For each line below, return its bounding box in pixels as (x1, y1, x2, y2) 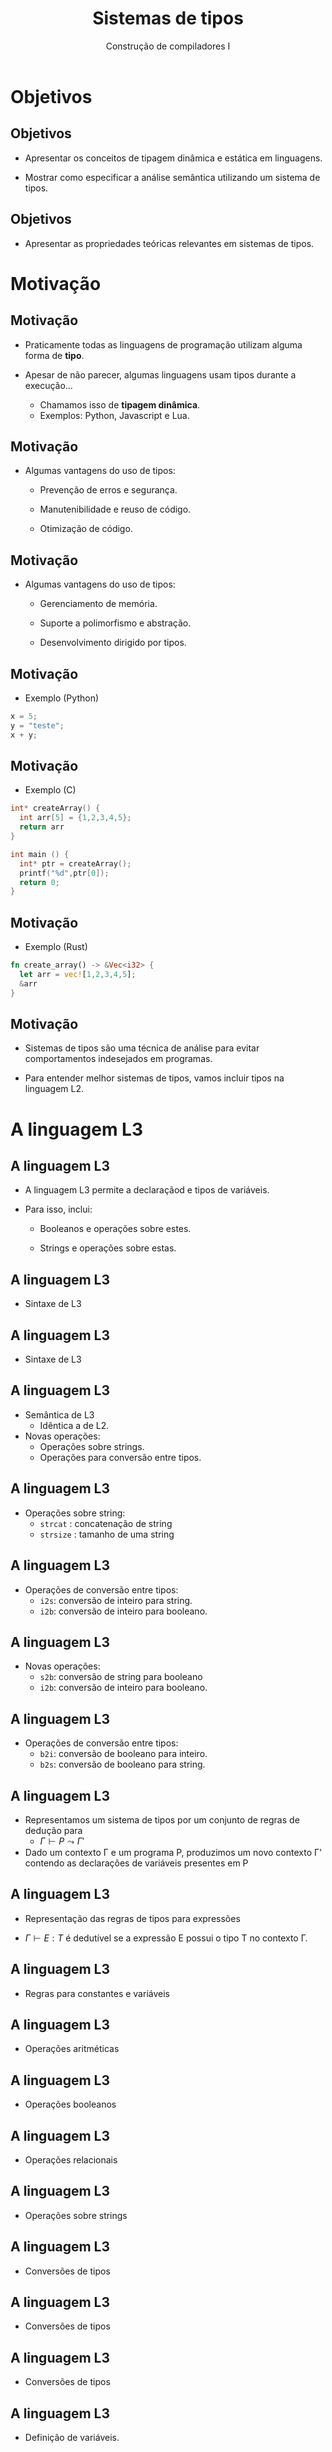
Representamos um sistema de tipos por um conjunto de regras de (24, 1813, 300, 1826)
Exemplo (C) (24, 784, 77, 796)
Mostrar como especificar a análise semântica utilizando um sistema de (24, 171, 321, 183)
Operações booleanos (24, 2098, 117, 2111)
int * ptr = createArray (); (19, 858, 132, 869)
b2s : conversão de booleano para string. (39, 1758, 206, 1771)
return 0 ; (19, 877, 60, 887)
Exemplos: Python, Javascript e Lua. (39, 409, 190, 421)
